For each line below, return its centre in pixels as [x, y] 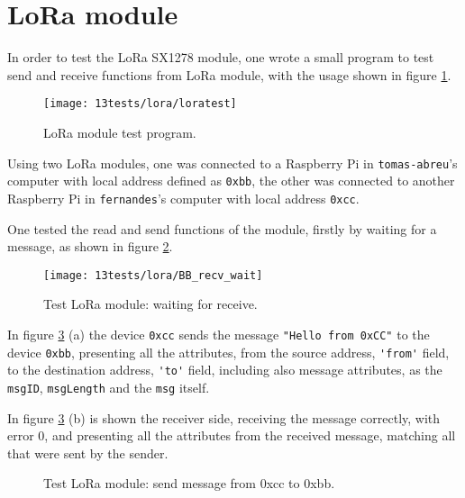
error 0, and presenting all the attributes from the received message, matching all [232, 435]
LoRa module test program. [120, 132]
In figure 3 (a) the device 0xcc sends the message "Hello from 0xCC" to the [219, 334]
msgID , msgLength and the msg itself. [109, 387]
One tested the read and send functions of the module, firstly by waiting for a [222, 228]
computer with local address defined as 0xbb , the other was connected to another [231, 181]
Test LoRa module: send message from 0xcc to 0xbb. [189, 483]
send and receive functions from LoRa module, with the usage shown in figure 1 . [229, 74]
